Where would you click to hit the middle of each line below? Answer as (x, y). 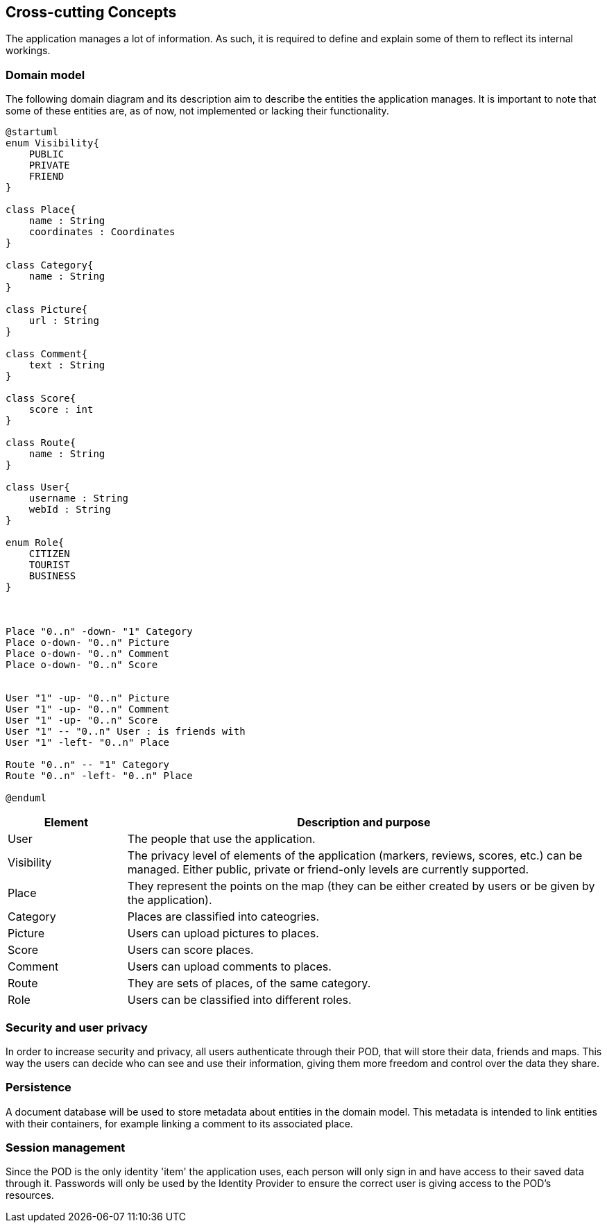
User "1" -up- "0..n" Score (82, 720)
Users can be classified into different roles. (239, 1000)
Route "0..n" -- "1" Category (88, 765)
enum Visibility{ (52, 143)
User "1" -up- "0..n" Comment (88, 709)
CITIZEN (49, 554)
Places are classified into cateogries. (223, 917)
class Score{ (41, 399)
